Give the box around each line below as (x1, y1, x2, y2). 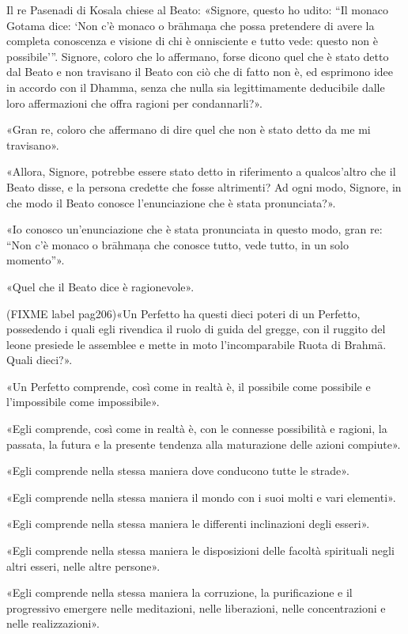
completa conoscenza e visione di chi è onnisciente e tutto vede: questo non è (6, 32, 379, 49)
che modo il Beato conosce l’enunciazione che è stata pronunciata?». (6, 194, 336, 211)
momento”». (6, 252, 65, 268)
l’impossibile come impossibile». (6, 393, 160, 410)
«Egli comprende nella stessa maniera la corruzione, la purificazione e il (6, 584, 353, 601)
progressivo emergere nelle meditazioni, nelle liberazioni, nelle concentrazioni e (6, 599, 386, 616)
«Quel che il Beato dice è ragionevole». (6, 278, 195, 294)
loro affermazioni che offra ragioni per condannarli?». (6, 94, 263, 111)
